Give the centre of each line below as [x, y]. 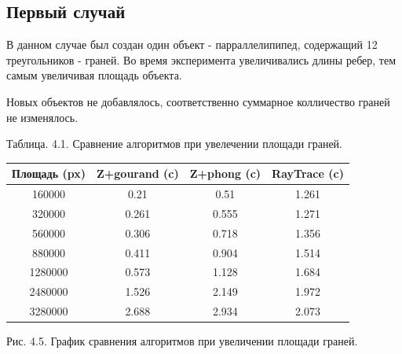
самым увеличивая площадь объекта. [94, 75]
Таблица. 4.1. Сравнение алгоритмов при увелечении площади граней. [174, 144]
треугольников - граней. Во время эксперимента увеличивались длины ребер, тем [201, 59]
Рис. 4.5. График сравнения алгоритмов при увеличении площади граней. [182, 341]
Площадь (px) [49, 173]
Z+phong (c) [225, 173]
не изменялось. [42, 117]
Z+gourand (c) [137, 173]
